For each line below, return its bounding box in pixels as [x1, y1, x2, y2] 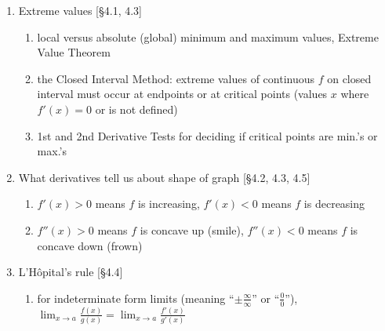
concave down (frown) [37, 237, 143, 253]
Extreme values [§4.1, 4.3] [18, 2, 142, 18]
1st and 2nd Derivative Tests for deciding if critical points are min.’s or [37, 127, 378, 144]
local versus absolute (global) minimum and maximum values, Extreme [37, 28, 379, 45]
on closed [327, 70, 372, 86]
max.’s [37, 143, 67, 159]
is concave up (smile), [140, 221, 244, 238]
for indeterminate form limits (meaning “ [37, 289, 234, 306]
